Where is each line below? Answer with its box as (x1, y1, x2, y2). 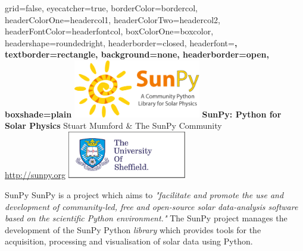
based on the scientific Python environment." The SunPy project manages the (5, 212, 288, 224)
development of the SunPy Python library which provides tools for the (5, 223, 261, 236)
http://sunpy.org (5, 169, 66, 181)
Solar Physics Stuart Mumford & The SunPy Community (5, 119, 222, 132)
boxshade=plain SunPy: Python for (5, 107, 282, 120)
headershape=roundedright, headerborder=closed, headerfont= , (5, 36, 238, 49)
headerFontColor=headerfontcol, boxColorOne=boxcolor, (5, 25, 214, 37)
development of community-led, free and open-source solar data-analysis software (5, 200, 298, 212)
